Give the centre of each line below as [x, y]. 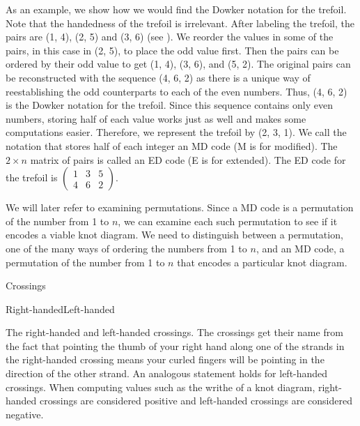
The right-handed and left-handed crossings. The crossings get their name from [174, 332]
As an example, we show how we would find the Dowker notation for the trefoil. [176, 9]
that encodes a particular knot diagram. [262, 262]
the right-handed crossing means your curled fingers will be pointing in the [165, 359]
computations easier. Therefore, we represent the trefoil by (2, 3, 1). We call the [176, 132]
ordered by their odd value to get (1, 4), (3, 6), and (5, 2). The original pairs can [178, 64]
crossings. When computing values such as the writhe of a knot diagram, [161, 387]
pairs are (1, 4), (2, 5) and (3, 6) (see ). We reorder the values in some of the [170, 37]
